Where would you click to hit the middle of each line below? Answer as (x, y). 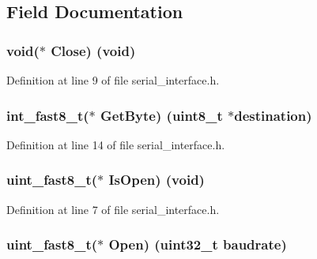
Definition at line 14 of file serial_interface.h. (116, 144)
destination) (273, 115)
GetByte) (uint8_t (162, 115)
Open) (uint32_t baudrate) (198, 244)
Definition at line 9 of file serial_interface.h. (113, 80)
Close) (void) (93, 50)
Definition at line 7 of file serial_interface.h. (113, 209)
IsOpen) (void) (157, 180)
